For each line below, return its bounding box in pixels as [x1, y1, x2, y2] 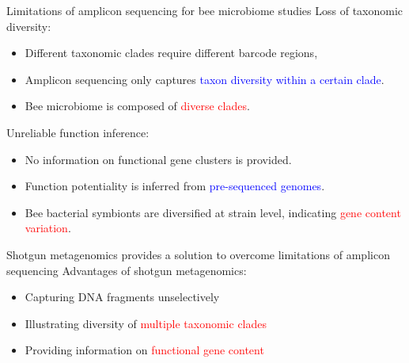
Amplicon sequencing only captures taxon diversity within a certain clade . [25, 71, 384, 87]
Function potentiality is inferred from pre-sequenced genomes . [25, 178, 325, 194]
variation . [25, 220, 71, 236]
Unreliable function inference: [6, 124, 150, 140]
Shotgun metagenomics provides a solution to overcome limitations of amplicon [6, 246, 390, 262]
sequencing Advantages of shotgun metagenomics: [6, 262, 247, 278]
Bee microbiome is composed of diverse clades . [25, 97, 250, 114]
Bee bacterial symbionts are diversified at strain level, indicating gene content [25, 204, 401, 220]
